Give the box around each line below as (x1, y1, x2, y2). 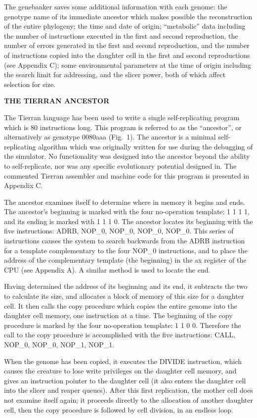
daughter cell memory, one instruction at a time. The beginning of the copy (4, 310, 233, 321)
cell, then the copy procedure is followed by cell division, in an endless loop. (4, 404, 233, 415)
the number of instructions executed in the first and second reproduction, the (4, 30, 238, 41)
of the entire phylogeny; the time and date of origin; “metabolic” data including (4, 21, 246, 31)
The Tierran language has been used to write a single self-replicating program (4, 112, 240, 122)
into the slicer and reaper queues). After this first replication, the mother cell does (4, 385, 253, 395)
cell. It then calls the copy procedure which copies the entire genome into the (4, 300, 237, 311)
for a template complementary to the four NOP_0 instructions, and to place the (4, 245, 248, 255)
